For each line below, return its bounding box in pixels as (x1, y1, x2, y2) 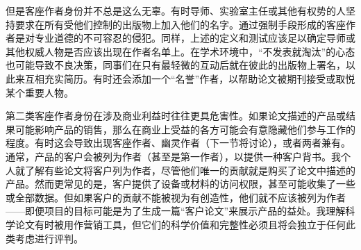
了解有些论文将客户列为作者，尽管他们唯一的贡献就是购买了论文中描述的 (24, 162, 355, 177)
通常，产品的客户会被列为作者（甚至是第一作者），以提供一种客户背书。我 (6, 149, 341, 163)
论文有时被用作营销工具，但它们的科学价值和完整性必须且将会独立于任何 (15, 217, 346, 231)
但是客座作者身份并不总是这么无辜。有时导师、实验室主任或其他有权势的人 (6, 3, 346, 17)
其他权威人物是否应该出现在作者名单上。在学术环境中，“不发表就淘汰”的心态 (6, 44, 355, 58)
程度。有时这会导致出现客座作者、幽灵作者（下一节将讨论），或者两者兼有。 (6, 135, 351, 150)
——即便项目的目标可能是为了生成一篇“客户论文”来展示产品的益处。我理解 (6, 203, 346, 218)
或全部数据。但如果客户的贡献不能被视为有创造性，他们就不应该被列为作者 (6, 190, 346, 204)
